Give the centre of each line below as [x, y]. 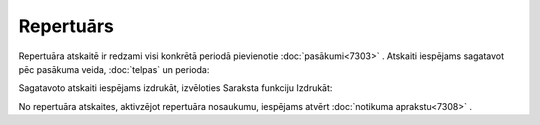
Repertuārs [66, 26]
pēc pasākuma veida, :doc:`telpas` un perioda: [114, 69]
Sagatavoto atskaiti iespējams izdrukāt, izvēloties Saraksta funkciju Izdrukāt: [175, 88]
